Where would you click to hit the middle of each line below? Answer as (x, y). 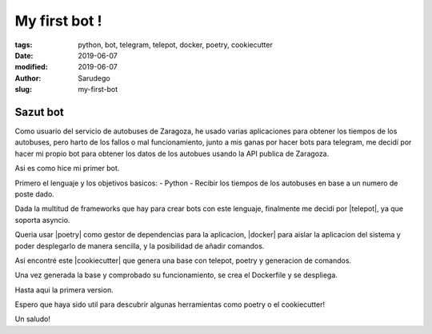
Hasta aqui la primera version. (64, 290)
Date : (24, 55)
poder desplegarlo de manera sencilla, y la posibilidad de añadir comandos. (140, 246)
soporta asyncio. (42, 220)
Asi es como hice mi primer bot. (67, 169)
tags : (24, 45)
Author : (28, 78)
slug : (23, 89)
